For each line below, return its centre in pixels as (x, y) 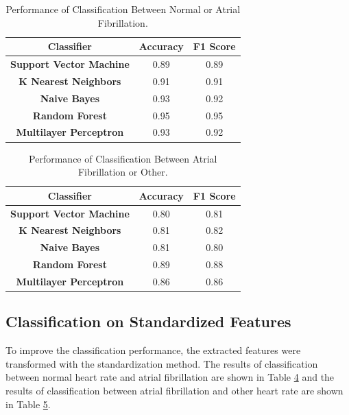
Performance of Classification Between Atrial (123, 158)
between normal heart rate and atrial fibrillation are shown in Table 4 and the (170, 377)
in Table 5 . (28, 404)
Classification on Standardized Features (148, 321)
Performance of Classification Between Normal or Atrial (123, 9)
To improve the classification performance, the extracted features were (153, 350)
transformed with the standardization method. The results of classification (162, 363)
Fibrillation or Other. (123, 172)
